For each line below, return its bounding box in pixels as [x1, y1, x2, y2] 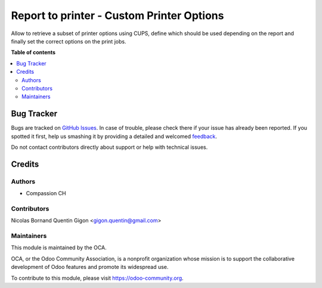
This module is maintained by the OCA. [11, 244, 107, 251]
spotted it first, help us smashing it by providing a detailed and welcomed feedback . [11, 133, 218, 140]
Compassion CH [26, 190, 66, 197]
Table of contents [11, 49, 56, 56]
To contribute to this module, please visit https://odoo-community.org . [11, 274, 184, 281]
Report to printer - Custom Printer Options [11, 9, 224, 22]
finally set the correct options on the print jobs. [11, 37, 126, 45]
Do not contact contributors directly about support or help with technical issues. [11, 143, 208, 151]
